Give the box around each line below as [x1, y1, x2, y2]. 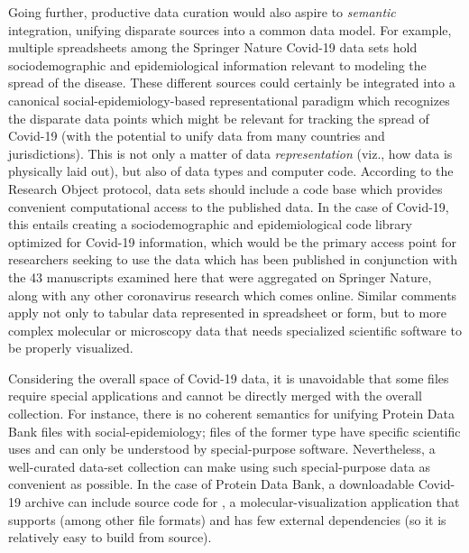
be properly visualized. [8, 338, 133, 357]
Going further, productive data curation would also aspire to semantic [8, 3, 396, 21]
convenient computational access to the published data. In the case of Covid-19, [8, 197, 449, 216]
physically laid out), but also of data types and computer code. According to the [8, 161, 454, 180]
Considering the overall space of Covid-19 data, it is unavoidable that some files [8, 368, 449, 387]
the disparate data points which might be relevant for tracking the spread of [8, 108, 429, 127]
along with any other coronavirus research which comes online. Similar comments [8, 285, 457, 304]
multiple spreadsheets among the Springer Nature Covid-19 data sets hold [8, 38, 418, 57]
